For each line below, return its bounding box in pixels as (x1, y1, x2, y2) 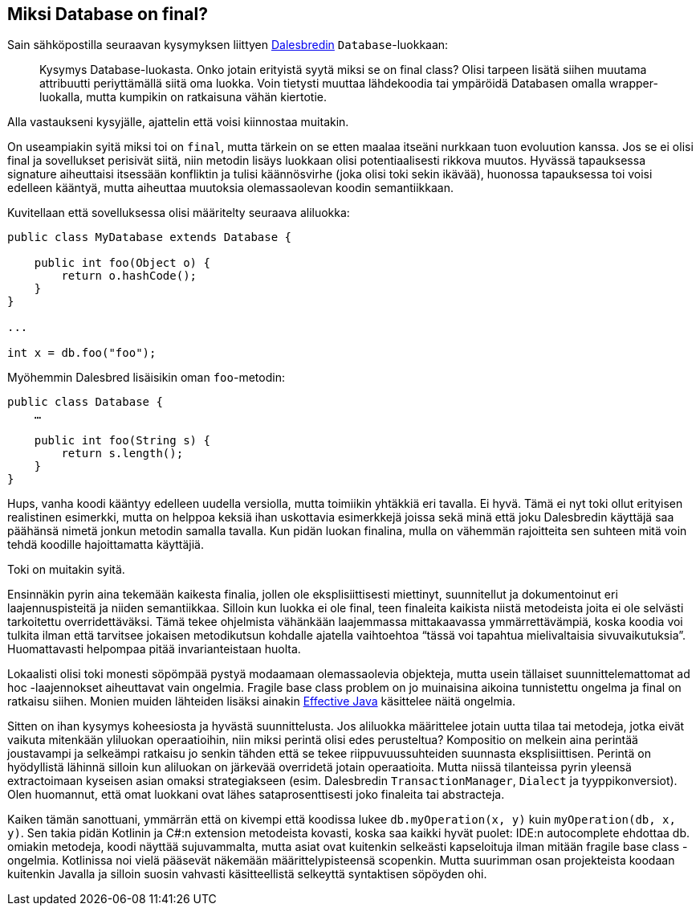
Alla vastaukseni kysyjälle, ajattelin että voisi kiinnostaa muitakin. (7, 115, 349, 129)
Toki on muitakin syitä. (7, 562, 125, 577)
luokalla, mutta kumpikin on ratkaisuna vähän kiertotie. (39, 90, 327, 104)
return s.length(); (61, 447, 184, 460)
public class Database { (7, 395, 163, 409)
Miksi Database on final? (7, 4, 208, 24)
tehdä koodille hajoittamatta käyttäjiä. (7, 538, 204, 552)
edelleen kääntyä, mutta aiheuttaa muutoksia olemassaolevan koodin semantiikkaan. (7, 181, 454, 195)
